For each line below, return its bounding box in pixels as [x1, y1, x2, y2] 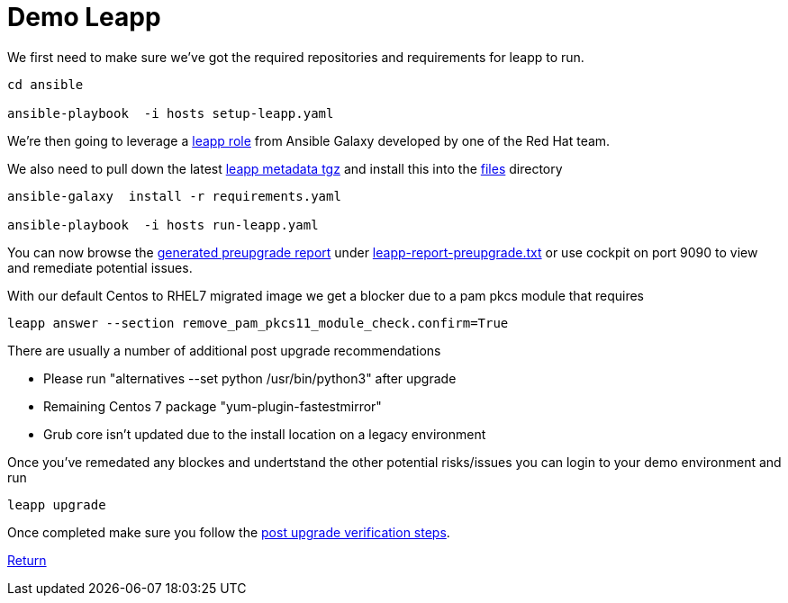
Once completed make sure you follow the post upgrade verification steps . [7, 524, 450, 540]
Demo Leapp [7, 2, 161, 32]
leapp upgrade [7, 497, 106, 512]
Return [7, 552, 47, 568]
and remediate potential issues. [7, 259, 193, 275]
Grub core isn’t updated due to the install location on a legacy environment [43, 426, 486, 442]
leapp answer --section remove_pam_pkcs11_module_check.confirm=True [7, 315, 509, 330]
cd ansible [7, 76, 84, 92]
